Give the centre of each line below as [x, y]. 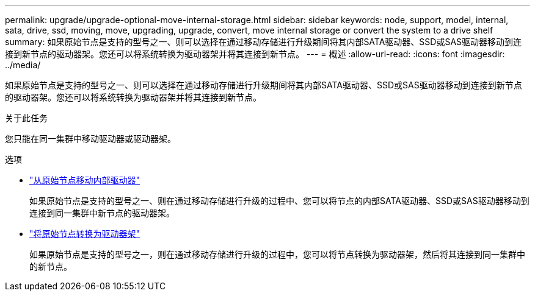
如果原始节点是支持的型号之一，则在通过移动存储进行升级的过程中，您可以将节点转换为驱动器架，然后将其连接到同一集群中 [277, 254]
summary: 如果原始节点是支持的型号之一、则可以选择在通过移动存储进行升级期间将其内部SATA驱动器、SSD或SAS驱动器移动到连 [264, 42]
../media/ [23, 65]
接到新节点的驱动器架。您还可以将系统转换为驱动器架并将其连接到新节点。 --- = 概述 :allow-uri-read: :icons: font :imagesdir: [255, 54]
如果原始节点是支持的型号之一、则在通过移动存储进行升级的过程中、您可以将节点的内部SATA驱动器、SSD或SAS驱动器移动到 [279, 201]
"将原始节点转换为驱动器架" [85, 234]
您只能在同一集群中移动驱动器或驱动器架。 [90, 139]
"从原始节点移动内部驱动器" [85, 180]
